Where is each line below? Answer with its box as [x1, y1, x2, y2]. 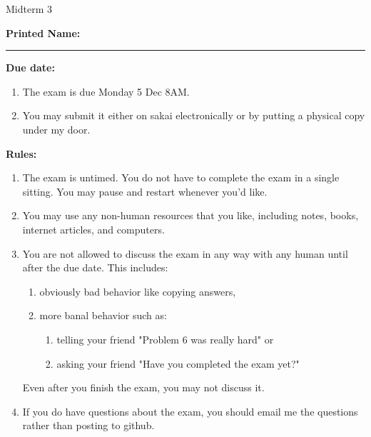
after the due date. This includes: [22, 260, 168, 275]
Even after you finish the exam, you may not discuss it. [22, 380, 265, 395]
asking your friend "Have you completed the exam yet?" [56, 356, 300, 371]
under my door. [22, 121, 91, 136]
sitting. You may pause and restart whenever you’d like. [22, 184, 268, 199]
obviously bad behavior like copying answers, [39, 283, 236, 298]
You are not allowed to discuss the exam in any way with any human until [22, 246, 348, 261]
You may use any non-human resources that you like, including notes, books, [22, 208, 359, 223]
